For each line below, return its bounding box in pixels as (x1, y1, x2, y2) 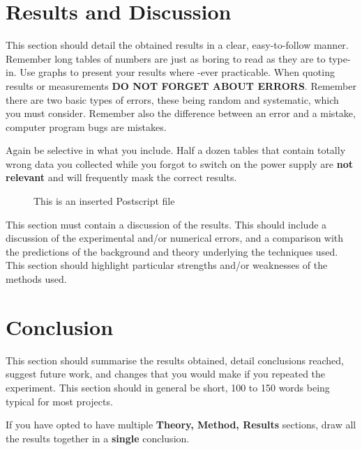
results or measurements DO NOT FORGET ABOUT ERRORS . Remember (6, 78, 356, 93)
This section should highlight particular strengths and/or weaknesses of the (6, 258, 328, 272)
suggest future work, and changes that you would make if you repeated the (6, 366, 326, 381)
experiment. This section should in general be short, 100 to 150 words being (6, 380, 330, 394)
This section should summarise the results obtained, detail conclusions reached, (6, 352, 344, 367)
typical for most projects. (6, 394, 113, 408)
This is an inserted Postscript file (33, 194, 175, 208)
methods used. (6, 272, 67, 286)
